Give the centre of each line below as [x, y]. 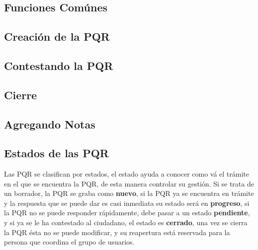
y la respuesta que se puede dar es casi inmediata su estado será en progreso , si [127, 203]
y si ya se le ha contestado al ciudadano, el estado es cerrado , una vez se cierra [126, 222]
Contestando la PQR [59, 65]
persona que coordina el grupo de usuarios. [69, 242]
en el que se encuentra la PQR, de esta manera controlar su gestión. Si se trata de [129, 183]
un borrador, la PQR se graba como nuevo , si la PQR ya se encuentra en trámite [129, 193]
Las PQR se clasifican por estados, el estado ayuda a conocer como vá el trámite [127, 174]
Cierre [21, 94]
